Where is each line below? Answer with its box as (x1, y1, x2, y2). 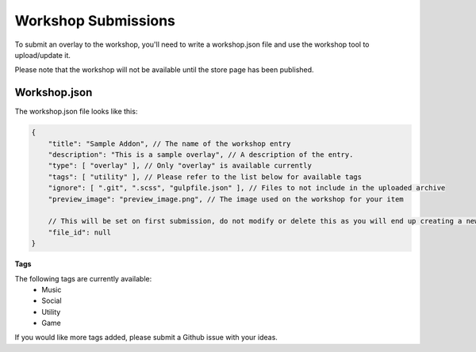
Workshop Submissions (14, 12, 176, 29)
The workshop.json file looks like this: (14, 107, 138, 117)
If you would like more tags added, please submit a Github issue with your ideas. (14, 333, 278, 342)
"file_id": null (48, 228, 111, 237)
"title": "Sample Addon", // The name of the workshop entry (48, 139, 291, 148)
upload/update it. (14, 50, 71, 59)
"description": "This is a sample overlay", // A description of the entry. (48, 151, 354, 159)
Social (41, 296, 63, 305)
